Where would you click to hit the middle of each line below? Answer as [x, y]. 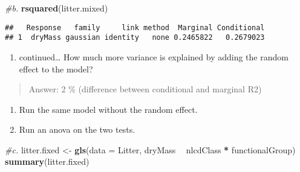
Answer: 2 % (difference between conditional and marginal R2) [145, 89]
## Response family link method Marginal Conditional [135, 27]
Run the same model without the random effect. [108, 109]
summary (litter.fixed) [47, 161]
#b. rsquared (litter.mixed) [57, 8]
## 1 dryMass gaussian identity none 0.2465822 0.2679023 [135, 38]
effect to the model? [56, 68]
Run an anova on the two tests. [77, 129]
